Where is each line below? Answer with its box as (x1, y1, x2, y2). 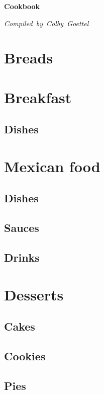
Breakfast (4, 87, 72, 107)
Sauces (4, 220, 39, 235)
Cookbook (4, 1, 40, 11)
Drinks (4, 250, 40, 265)
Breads (4, 47, 53, 68)
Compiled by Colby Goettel (4, 18, 89, 28)
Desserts (4, 284, 64, 304)
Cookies (4, 348, 46, 363)
